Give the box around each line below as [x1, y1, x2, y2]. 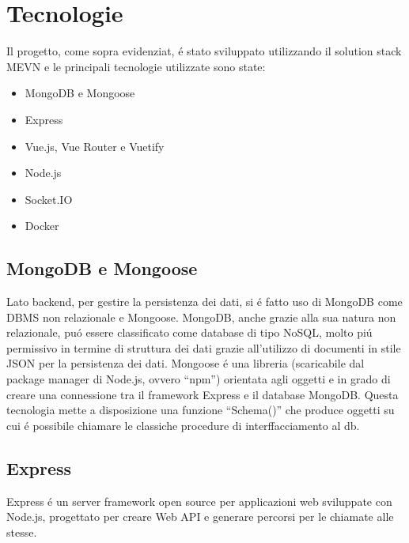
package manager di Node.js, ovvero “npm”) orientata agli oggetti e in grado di [6, 371, 391, 387]
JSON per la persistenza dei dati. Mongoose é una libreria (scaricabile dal [6, 355, 365, 371]
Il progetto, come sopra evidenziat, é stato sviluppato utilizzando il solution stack [6, 43, 402, 59]
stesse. [6, 523, 37, 540]
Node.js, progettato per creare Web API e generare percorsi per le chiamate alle [6, 508, 394, 525]
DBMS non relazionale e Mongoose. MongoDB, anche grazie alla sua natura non [6, 308, 396, 325]
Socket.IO [25, 190, 73, 207]
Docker [25, 217, 59, 234]
